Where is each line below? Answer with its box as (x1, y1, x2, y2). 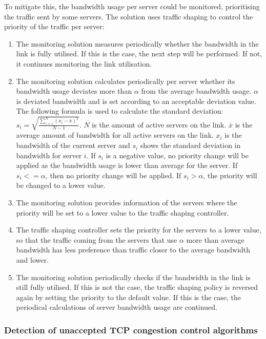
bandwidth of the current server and (16, 140, 130, 151)
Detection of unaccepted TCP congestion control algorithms (4, 323, 258, 336)
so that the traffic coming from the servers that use (16, 234, 177, 245)
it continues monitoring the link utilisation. (16, 58, 152, 69)
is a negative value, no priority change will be (106, 150, 249, 160)
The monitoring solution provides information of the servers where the (16, 197, 237, 208)
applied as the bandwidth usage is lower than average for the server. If (16, 160, 238, 171)
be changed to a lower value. (16, 180, 106, 190)
